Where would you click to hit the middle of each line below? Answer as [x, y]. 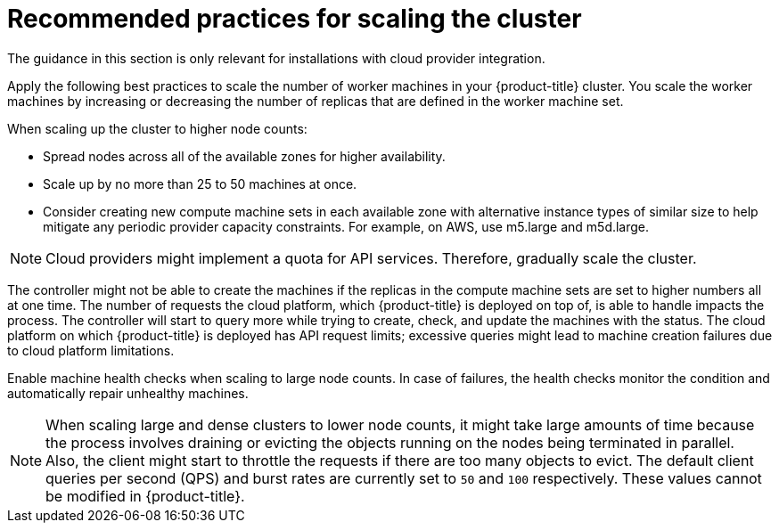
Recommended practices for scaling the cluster [295, 19]
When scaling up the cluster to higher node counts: [157, 128]
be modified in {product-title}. [145, 496]
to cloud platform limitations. [91, 350]
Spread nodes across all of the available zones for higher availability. [244, 156]
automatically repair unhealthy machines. [128, 393]
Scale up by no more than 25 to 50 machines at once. [200, 183]
